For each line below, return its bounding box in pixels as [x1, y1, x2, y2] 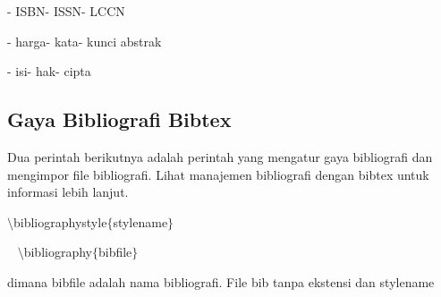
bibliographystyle [13, 212, 107, 231]
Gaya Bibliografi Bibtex [7, 106, 232, 133]
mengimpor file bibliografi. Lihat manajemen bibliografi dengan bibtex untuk [7, 165, 429, 183]
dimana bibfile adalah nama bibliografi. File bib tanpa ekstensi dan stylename [7, 272, 435, 291]
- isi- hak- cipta [7, 62, 91, 81]
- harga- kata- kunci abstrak [7, 31, 162, 50]
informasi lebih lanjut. [7, 182, 129, 201]
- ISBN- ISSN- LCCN [7, 2, 125, 20]
